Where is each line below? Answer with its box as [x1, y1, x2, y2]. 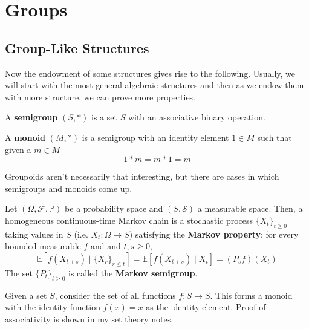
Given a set [5, 288, 47, 301]
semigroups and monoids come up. [5, 181, 132, 194]
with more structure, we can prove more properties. [5, 90, 196, 103]
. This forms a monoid [210, 288, 293, 301]
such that [257, 131, 292, 143]
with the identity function [5, 301, 100, 313]
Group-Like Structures [5, 38, 149, 57]
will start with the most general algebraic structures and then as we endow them [5, 79, 304, 91]
